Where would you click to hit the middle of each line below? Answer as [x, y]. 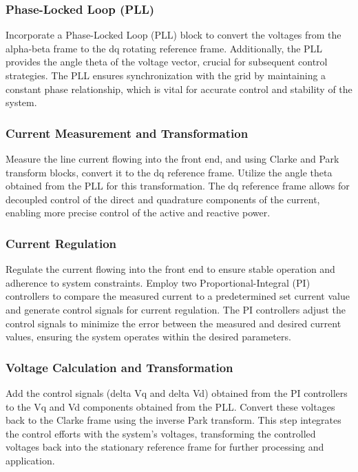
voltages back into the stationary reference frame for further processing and [165, 447]
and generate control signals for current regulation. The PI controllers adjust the [176, 309]
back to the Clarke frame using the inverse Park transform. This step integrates [173, 420]
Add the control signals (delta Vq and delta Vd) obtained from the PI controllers [177, 392]
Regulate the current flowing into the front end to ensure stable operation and [170, 269]
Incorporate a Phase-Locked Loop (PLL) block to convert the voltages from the [173, 35]
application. [30, 460]
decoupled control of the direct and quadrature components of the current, [163, 199]
